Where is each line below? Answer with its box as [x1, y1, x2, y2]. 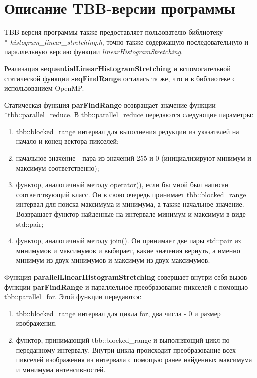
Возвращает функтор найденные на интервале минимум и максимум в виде [16, 209, 246, 219]
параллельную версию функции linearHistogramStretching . [4, 46, 183, 57]
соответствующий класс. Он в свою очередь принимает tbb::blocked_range [16, 189, 246, 199]
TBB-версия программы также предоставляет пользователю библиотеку [4, 27, 223, 37]
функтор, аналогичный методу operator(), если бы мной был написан [16, 179, 229, 190]
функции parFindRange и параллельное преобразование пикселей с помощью [4, 281, 248, 292]
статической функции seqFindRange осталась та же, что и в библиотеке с [4, 73, 236, 83]
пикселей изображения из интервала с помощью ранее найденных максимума [16, 354, 252, 365]
